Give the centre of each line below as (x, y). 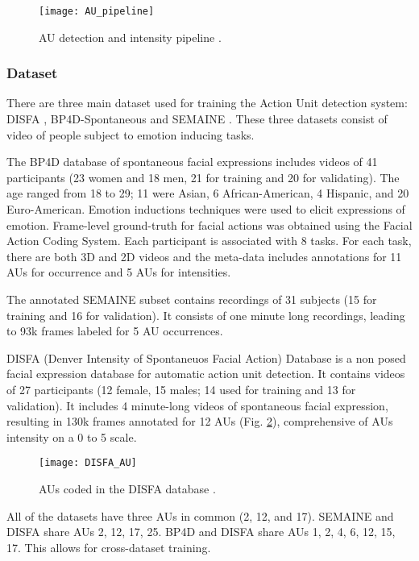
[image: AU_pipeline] (97, 11)
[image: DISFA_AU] (88, 463)
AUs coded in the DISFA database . (127, 488)
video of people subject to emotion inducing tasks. (131, 134)
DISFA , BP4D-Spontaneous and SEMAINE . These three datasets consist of (197, 119)
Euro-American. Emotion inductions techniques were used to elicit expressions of (206, 209)
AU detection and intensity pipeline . (130, 37)
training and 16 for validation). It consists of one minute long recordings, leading (206, 315)
